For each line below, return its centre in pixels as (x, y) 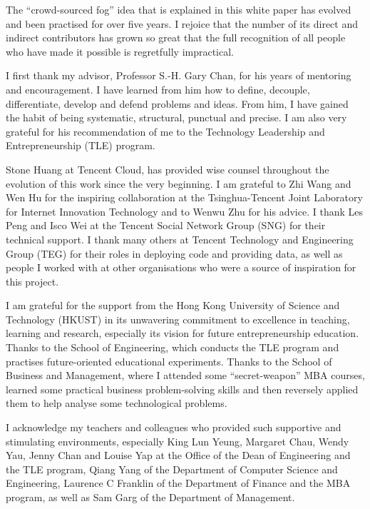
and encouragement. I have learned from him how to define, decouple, (158, 89)
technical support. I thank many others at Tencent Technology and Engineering (180, 239)
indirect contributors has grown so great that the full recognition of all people (176, 37)
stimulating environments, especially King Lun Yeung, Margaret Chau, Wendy (178, 441)
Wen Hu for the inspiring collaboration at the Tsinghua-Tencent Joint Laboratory (184, 197)
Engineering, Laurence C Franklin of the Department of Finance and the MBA (178, 483)
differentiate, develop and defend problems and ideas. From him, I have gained (177, 103)
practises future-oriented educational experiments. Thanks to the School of (169, 361)
